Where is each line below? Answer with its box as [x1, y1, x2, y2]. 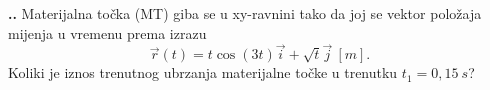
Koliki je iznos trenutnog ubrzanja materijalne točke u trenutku [8, 62, 398, 83]
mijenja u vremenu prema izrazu [8, 22, 207, 43]
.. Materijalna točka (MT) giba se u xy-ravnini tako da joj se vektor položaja [8, 3, 482, 23]
